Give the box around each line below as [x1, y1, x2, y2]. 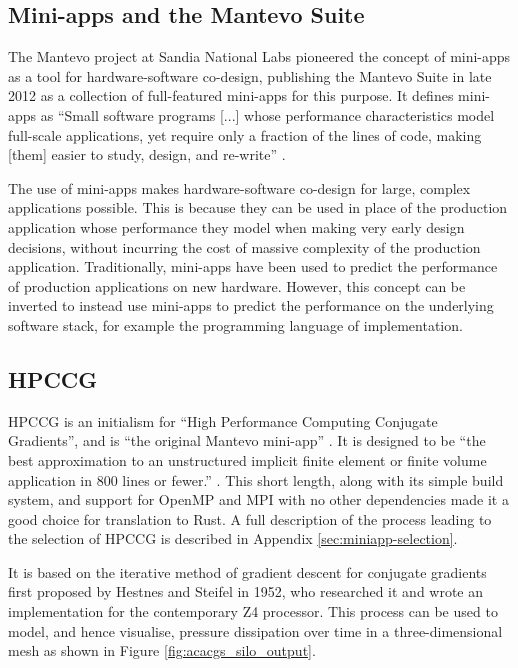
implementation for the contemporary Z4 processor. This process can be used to [8, 601, 498, 622]
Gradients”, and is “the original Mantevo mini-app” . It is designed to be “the [8, 430, 486, 451]
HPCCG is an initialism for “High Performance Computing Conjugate [8, 410, 438, 431]
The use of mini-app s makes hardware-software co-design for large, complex [8, 177, 471, 198]
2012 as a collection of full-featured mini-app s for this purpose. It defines [8, 85, 454, 106]
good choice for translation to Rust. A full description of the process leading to [8, 508, 492, 529]
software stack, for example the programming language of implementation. [8, 314, 463, 335]
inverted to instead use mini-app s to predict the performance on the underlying [8, 295, 494, 316]
